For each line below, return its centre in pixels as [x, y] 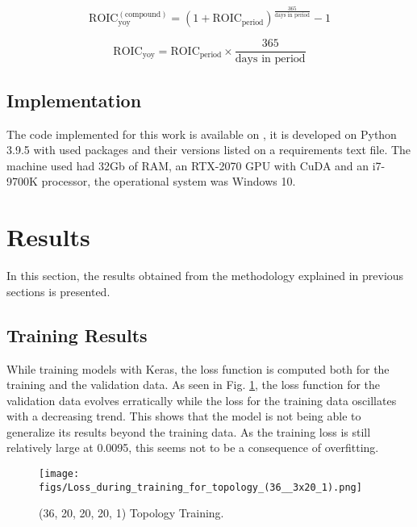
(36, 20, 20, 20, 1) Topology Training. [131, 513]
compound [143, 14]
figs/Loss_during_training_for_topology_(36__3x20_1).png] [200, 487]
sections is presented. [58, 291]
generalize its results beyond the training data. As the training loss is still [189, 431]
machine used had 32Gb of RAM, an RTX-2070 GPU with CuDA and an [188, 165]
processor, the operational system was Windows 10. [169, 181]
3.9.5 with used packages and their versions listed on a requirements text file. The [209, 150]
